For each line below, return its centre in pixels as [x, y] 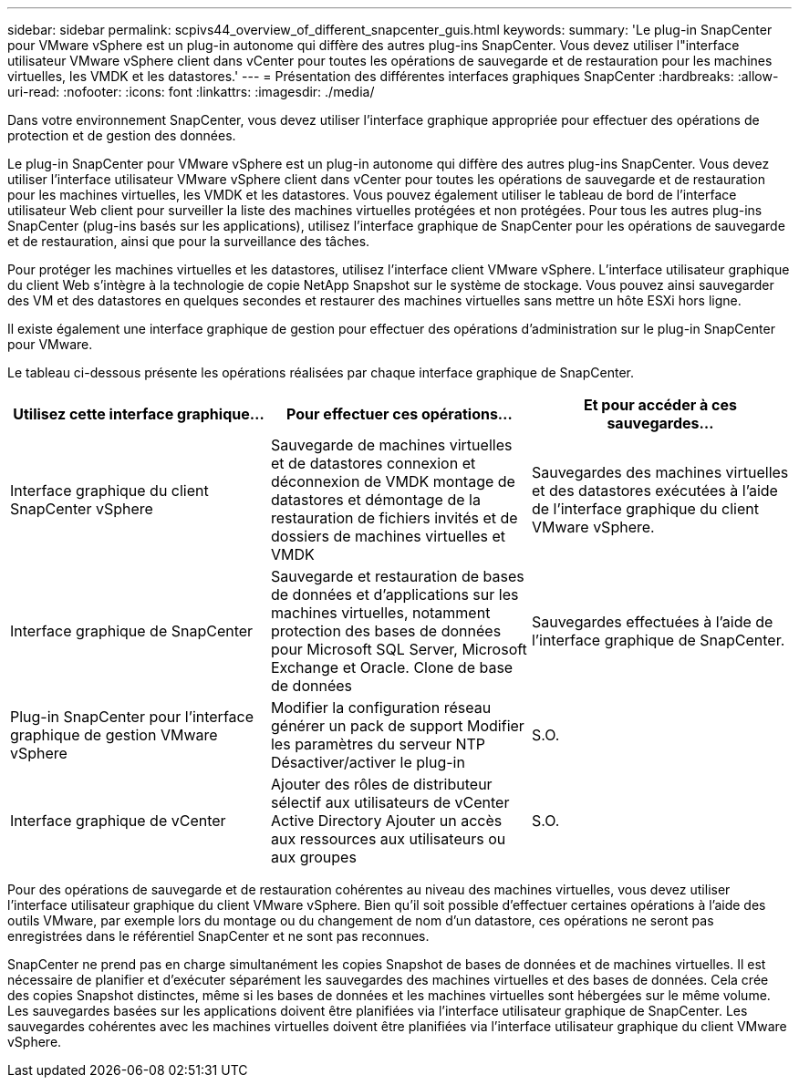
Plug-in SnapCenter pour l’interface [132, 717]
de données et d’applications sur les [394, 594]
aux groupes [313, 857]
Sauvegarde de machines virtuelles [391, 445]
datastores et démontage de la [375, 500]
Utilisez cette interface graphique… [139, 414]
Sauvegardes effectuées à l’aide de [652, 622]
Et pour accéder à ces [660, 405]
